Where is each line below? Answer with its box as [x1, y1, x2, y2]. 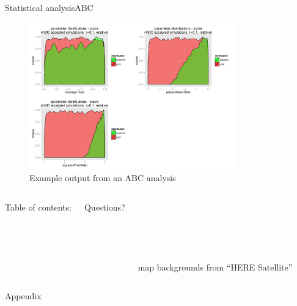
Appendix [5, 289, 42, 302]
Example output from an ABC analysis [29, 171, 176, 184]
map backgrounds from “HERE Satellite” [137, 260, 293, 273]
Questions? [84, 200, 125, 213]
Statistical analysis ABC [5, 1, 94, 13]
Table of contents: [5, 200, 71, 213]
